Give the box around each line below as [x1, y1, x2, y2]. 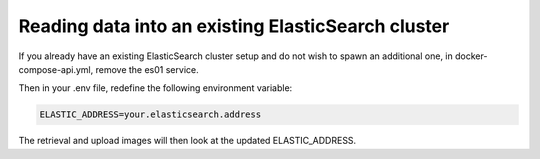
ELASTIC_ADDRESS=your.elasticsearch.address [39, 109, 262, 120]
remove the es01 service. [95, 63, 199, 75]
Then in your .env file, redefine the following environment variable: [18, 82, 293, 94]
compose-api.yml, [18, 63, 94, 75]
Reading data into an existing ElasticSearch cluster [18, 15, 450, 37]
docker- [455, 50, 488, 62]
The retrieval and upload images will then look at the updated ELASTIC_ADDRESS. [18, 135, 357, 147]
